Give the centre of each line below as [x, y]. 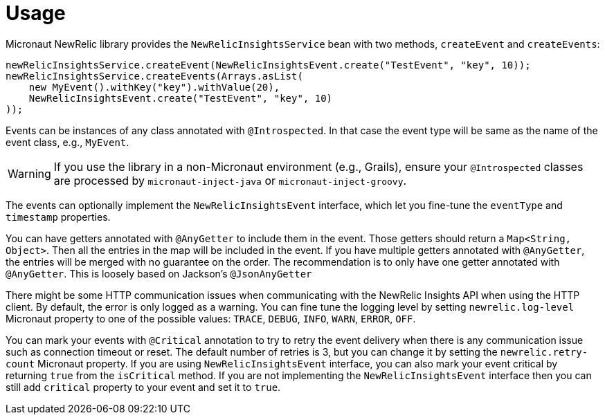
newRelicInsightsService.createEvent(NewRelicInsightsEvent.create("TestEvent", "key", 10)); [268, 65]
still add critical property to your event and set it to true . [143, 387]
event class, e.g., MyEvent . [67, 142]
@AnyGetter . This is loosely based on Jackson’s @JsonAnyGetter [159, 273]
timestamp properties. [58, 217]
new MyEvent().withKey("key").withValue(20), [154, 87]
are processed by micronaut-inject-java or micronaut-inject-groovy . [230, 180]
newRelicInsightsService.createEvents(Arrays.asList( [154, 76]
